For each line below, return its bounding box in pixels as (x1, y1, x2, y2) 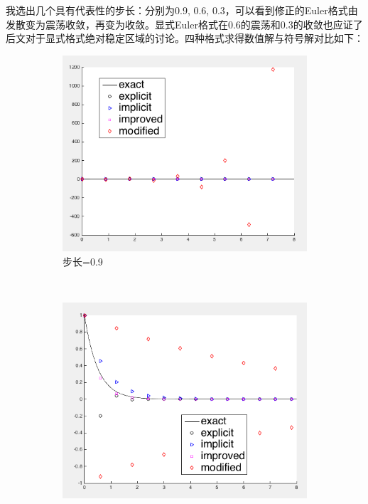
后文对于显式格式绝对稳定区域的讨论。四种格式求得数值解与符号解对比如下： (6, 31, 364, 46)
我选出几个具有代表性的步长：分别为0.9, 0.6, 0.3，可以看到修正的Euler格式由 (6, 3, 358, 17)
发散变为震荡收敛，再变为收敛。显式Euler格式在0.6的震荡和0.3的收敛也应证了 (6, 16, 363, 31)
